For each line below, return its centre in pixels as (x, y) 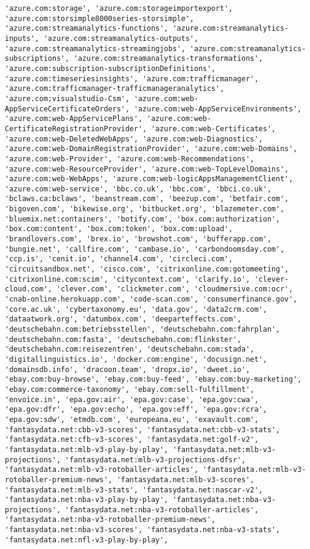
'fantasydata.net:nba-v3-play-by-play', (87, 500)
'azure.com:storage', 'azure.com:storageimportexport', (119, 8)
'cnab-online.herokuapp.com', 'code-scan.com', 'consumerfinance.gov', (151, 299)
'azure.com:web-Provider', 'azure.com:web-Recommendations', (130, 159)
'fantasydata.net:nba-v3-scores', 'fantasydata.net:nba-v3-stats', (143, 530)
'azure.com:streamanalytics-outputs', (121, 38)
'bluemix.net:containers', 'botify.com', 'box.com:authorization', (143, 219)
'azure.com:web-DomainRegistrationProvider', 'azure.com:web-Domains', (151, 149)
